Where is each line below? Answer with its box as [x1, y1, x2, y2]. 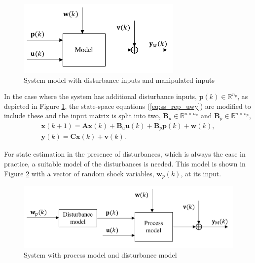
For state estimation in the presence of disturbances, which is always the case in [4, 149, 246, 159]
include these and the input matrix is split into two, [4, 110, 161, 121]
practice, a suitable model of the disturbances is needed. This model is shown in [4, 158, 246, 168]
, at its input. [181, 168, 221, 178]
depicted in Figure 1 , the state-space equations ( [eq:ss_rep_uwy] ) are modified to [4, 100, 251, 111]
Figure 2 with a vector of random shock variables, [4, 168, 154, 178]
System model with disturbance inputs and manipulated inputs [24, 74, 215, 85]
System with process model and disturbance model [24, 250, 177, 260]
